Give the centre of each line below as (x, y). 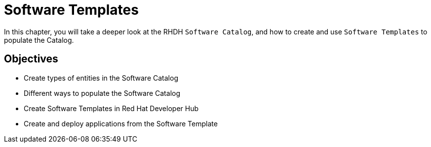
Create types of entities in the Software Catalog (101, 78)
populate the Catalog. (39, 40)
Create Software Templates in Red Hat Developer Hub (111, 108)
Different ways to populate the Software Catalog (102, 93)
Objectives (31, 59)
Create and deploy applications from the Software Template (121, 123)
